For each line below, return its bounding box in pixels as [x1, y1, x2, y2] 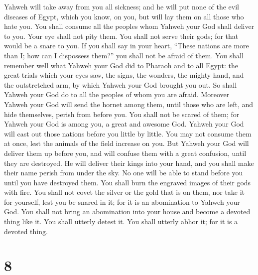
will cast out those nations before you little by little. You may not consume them [4, 128, 252, 138]
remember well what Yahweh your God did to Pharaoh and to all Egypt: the [4, 60, 239, 70]
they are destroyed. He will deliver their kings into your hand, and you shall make [4, 157, 254, 168]
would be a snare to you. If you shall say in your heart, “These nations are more [4, 40, 249, 51]
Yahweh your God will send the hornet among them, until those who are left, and [4, 99, 254, 109]
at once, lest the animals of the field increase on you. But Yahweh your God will [4, 138, 249, 148]
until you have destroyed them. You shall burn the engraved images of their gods [4, 177, 251, 187]
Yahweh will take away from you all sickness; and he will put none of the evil [4, 1, 239, 11]
